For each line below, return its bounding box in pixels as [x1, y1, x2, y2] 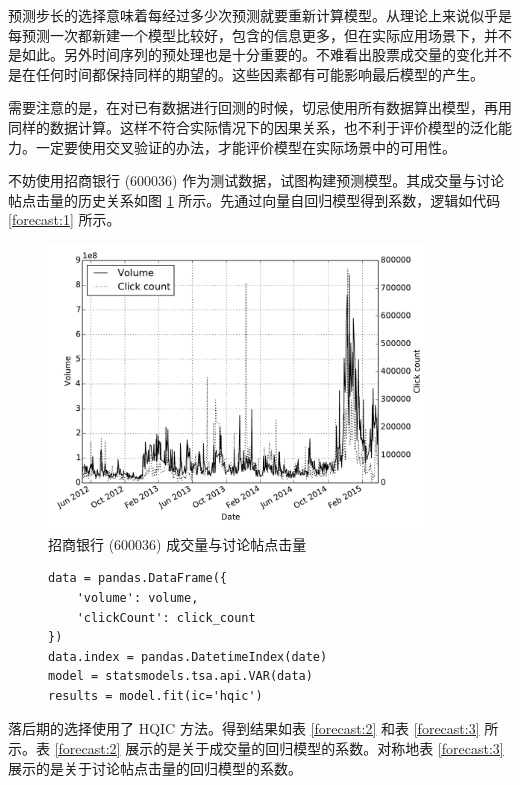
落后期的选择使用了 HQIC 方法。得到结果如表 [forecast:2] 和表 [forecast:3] [8, 718, 480, 739]
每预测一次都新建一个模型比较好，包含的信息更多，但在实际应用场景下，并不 [8, 24, 512, 45]
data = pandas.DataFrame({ [48, 571, 227, 586]
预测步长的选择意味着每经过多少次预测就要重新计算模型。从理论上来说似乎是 [8, 5, 512, 25]
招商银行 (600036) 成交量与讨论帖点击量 [48, 533, 307, 554]
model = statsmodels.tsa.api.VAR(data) [48, 669, 313, 684]
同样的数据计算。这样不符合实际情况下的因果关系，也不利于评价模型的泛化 [8, 116, 498, 137]
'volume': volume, [76, 590, 199, 605]
